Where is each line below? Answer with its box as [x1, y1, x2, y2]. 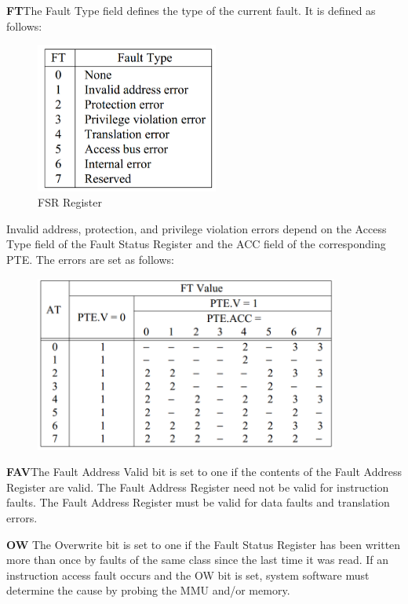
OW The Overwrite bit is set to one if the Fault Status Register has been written [6, 536, 401, 552]
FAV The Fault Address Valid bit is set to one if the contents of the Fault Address [6, 463, 402, 480]
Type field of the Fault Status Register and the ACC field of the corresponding [6, 236, 386, 252]
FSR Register [38, 194, 102, 210]
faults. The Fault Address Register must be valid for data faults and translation [6, 494, 390, 511]
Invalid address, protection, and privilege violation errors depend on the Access [6, 220, 387, 236]
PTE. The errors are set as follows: [6, 251, 174, 268]
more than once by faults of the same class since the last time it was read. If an [6, 551, 389, 568]
